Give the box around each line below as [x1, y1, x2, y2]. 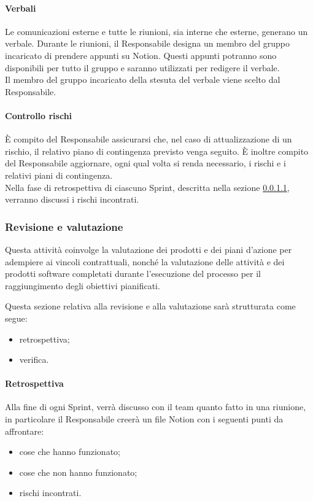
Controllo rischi [5, 109, 72, 122]
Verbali [5, 1, 36, 14]
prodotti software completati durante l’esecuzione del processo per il [5, 267, 261, 280]
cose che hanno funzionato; [19, 445, 120, 458]
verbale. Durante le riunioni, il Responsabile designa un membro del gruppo [5, 37, 290, 50]
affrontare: [5, 424, 44, 437]
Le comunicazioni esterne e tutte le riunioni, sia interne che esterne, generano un [5, 25, 308, 37]
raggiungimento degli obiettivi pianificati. [5, 279, 160, 292]
